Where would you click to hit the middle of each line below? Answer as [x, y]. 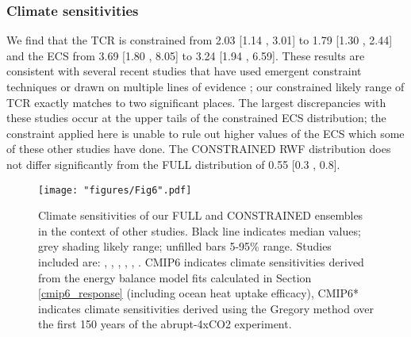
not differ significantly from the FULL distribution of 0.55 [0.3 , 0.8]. [173, 164]
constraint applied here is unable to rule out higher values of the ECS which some [205, 133]
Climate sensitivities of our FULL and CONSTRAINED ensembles [201, 215]
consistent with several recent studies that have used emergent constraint [184, 71]
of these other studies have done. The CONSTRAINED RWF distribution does [199, 149]
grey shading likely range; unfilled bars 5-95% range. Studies [185, 246]
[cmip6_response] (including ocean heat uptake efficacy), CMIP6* [199, 293]
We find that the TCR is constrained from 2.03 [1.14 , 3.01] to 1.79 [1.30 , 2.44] [200, 40]
